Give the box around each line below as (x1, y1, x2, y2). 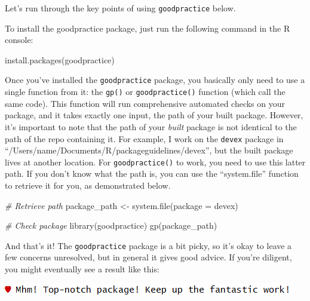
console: (5, 33, 33, 46)
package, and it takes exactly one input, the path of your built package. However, (5, 109, 303, 121)
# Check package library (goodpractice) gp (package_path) (5, 219, 217, 232)
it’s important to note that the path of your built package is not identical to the (5, 120, 297, 133)
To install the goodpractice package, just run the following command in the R (5, 21, 290, 34)
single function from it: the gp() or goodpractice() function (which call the (5, 85, 286, 98)
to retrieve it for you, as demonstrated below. (5, 179, 171, 192)
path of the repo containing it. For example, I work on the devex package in (5, 132, 284, 145)
